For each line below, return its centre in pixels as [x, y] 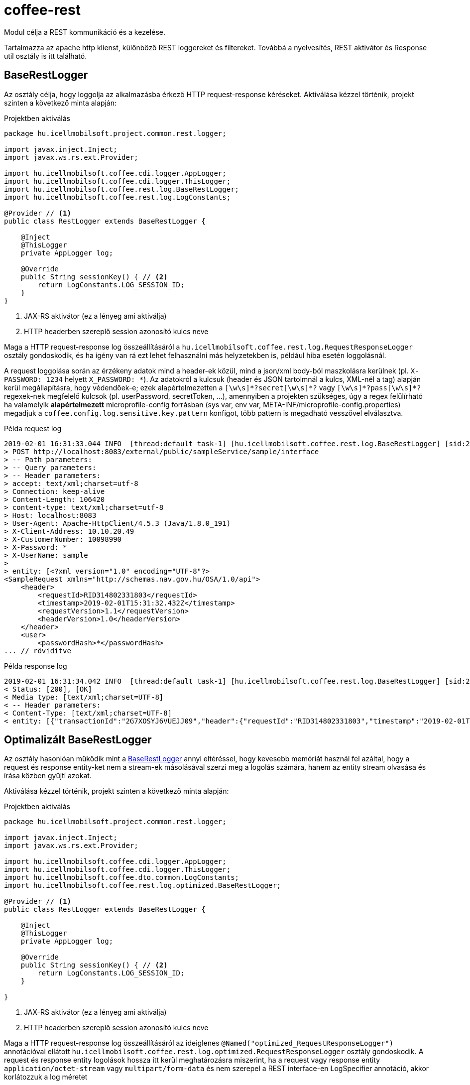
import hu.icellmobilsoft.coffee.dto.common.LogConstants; [122, 878]
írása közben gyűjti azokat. [48, 776]
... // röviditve [38, 651]
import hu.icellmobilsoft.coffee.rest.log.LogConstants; [117, 197]
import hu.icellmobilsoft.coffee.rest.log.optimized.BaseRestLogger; [143, 886]
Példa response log [36, 666]
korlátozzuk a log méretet [46, 1077]
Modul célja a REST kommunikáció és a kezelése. [85, 32]
